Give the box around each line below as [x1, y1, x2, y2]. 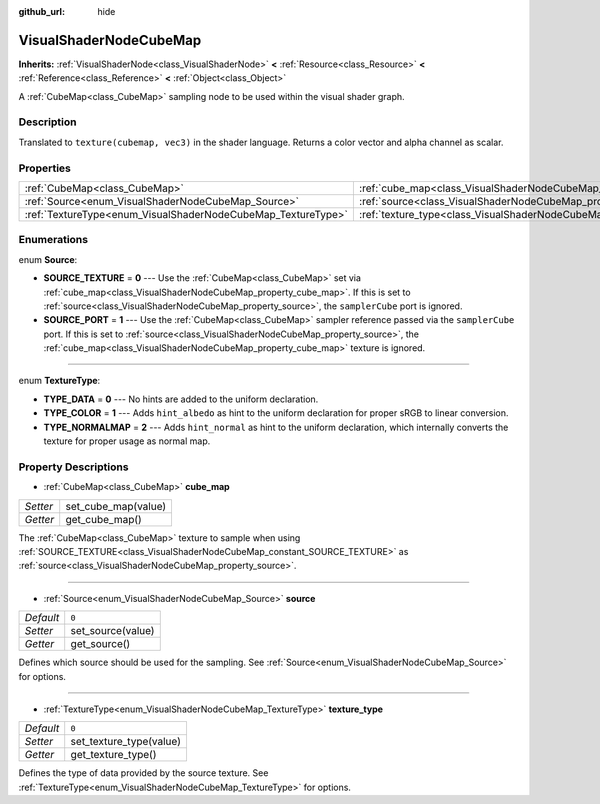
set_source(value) [70, 624, 155, 638]
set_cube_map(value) [65, 499, 167, 513]
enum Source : [18, 253, 78, 265]
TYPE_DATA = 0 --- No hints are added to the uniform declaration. [43, 393, 319, 405]
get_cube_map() [65, 512, 142, 526]
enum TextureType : [18, 375, 101, 387]
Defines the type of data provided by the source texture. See [18, 767, 269, 779]
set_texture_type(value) [70, 735, 182, 749]
